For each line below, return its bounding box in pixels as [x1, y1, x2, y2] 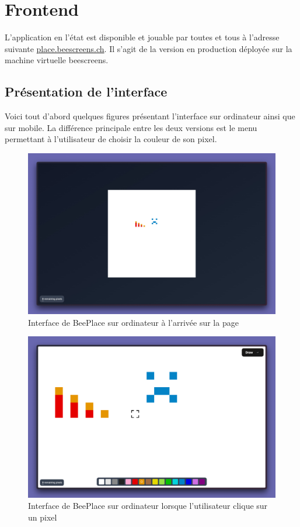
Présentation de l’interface [5, 82, 168, 101]
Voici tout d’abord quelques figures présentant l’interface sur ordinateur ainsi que [5, 110, 295, 122]
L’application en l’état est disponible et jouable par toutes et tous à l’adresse [5, 31, 280, 43]
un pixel [28, 511, 57, 523]
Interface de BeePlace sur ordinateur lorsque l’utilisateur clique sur [28, 500, 268, 512]
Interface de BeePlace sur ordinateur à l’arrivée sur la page [28, 316, 239, 328]
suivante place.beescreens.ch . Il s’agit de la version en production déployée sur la [5, 42, 292, 54]
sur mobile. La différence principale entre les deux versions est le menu [5, 121, 257, 133]
